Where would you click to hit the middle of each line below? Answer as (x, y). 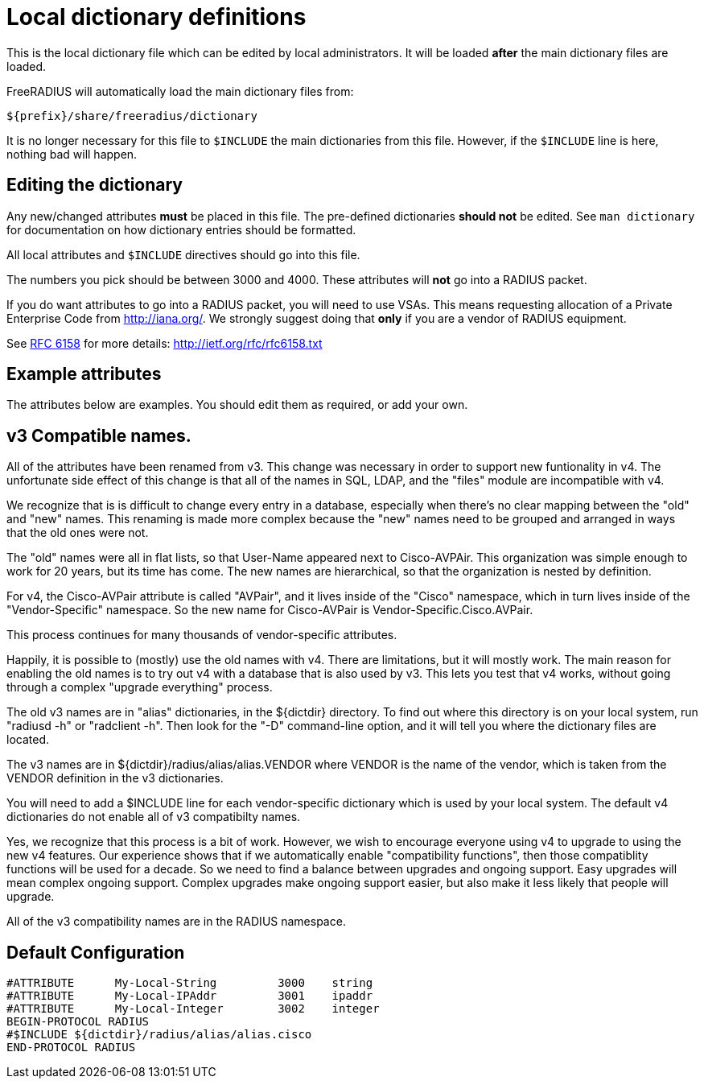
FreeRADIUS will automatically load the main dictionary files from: (180, 91)
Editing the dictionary (95, 185)
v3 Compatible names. (99, 435)
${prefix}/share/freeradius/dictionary (132, 116)
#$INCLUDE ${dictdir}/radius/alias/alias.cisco (159, 1035)
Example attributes (84, 374)
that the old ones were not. (78, 533)
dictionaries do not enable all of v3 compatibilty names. (154, 817)
